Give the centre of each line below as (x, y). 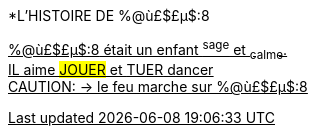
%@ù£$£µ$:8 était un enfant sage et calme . (148, 50)
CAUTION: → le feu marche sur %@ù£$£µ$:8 (158, 87)
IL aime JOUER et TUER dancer (111, 70)
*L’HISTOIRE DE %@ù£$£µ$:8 (109, 15)
